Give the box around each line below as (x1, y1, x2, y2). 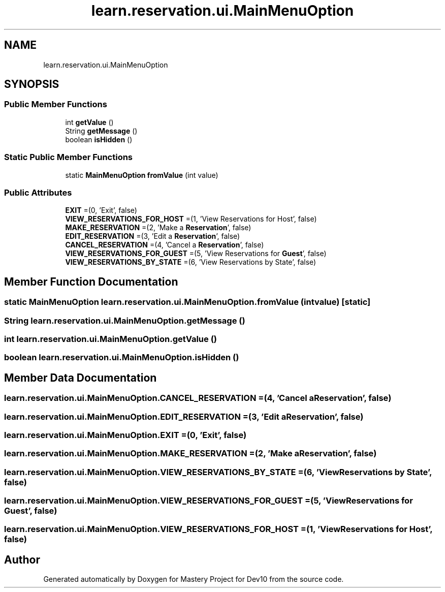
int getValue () (65, 117, 114, 127)
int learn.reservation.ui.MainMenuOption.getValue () (4, 333, 217, 344)
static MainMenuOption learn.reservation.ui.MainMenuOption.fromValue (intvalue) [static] (4, 297, 371, 307)
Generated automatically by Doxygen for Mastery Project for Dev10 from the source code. (43, 575, 344, 584)
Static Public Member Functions (4, 152, 133, 163)
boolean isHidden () (65, 135, 133, 144)
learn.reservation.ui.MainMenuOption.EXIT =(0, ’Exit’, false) (4, 429, 247, 440)
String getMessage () (65, 126, 138, 135)
